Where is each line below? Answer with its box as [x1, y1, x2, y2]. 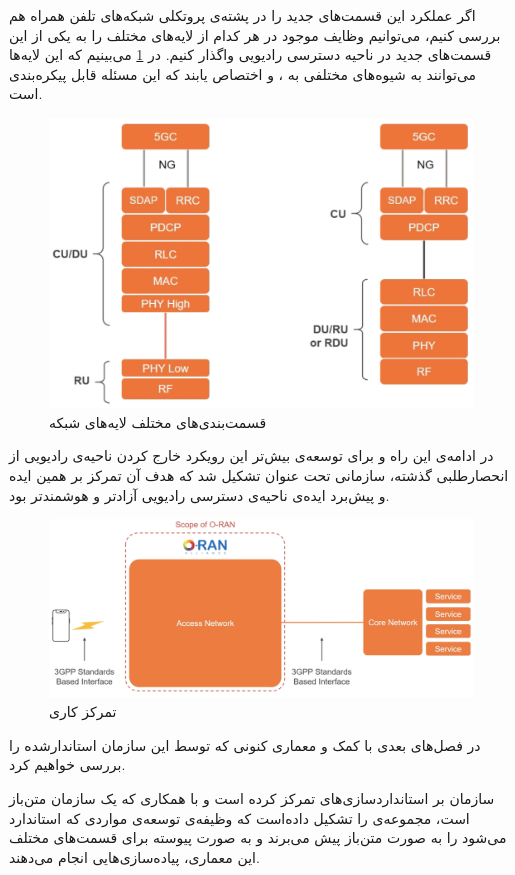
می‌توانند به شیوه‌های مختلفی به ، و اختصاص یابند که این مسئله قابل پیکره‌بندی [9, 63, 477, 84]
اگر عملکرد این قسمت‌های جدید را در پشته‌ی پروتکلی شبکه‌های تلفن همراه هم [9, 5, 476, 25]
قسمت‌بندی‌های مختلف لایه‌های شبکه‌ [49, 411, 267, 432]
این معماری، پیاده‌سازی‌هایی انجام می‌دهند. [9, 846, 260, 867]
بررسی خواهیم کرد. [9, 754, 126, 775]
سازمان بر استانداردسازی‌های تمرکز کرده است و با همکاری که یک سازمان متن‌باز [9, 788, 495, 809]
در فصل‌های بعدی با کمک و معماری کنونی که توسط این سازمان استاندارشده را [9, 734, 481, 755]
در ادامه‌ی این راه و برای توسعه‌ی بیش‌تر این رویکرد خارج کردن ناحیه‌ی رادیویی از [9, 445, 494, 466]
